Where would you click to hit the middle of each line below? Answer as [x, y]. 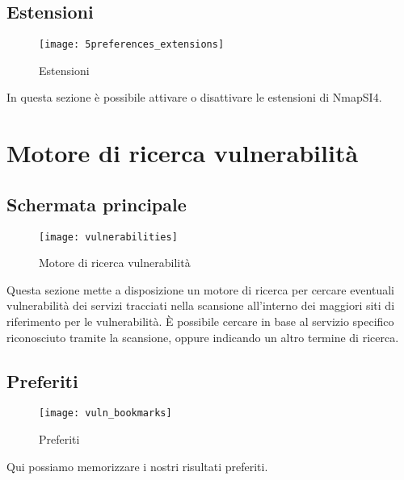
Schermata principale [97, 204]
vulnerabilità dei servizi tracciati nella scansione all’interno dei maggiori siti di [201, 305]
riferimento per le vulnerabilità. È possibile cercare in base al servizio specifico [200, 321]
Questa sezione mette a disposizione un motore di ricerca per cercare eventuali [200, 289]
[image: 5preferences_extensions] [132, 45]
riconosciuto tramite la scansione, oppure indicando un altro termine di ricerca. [203, 337]
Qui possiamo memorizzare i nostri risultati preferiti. [137, 466]
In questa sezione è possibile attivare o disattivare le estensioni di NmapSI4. [194, 97]
